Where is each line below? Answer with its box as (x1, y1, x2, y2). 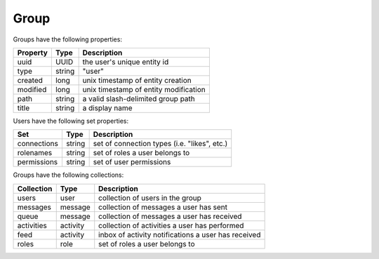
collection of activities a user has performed (98, 220, 244, 230)
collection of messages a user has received (98, 211, 242, 221)
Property (17, 48, 48, 58)
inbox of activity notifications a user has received (98, 230, 261, 239)
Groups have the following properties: (13, 35, 123, 44)
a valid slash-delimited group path (82, 93, 196, 103)
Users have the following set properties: (13, 117, 129, 125)
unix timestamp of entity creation (82, 75, 192, 85)
